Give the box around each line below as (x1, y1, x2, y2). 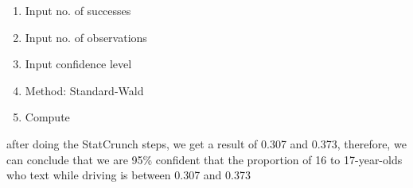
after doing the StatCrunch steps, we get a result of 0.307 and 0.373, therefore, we (6, 135, 407, 152)
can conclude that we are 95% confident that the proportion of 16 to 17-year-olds (6, 151, 403, 167)
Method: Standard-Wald (25, 82, 144, 98)
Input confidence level (25, 56, 132, 72)
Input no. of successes (25, 2, 131, 18)
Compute (25, 109, 70, 125)
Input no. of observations (25, 29, 147, 45)
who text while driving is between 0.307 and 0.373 (6, 167, 251, 183)
